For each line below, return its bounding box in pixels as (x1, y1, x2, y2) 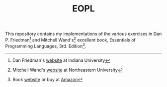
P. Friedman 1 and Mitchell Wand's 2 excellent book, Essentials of (5, 36, 136, 43)
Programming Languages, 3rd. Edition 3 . (5, 42, 86, 49)
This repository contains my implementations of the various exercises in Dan (5, 31, 162, 37)
